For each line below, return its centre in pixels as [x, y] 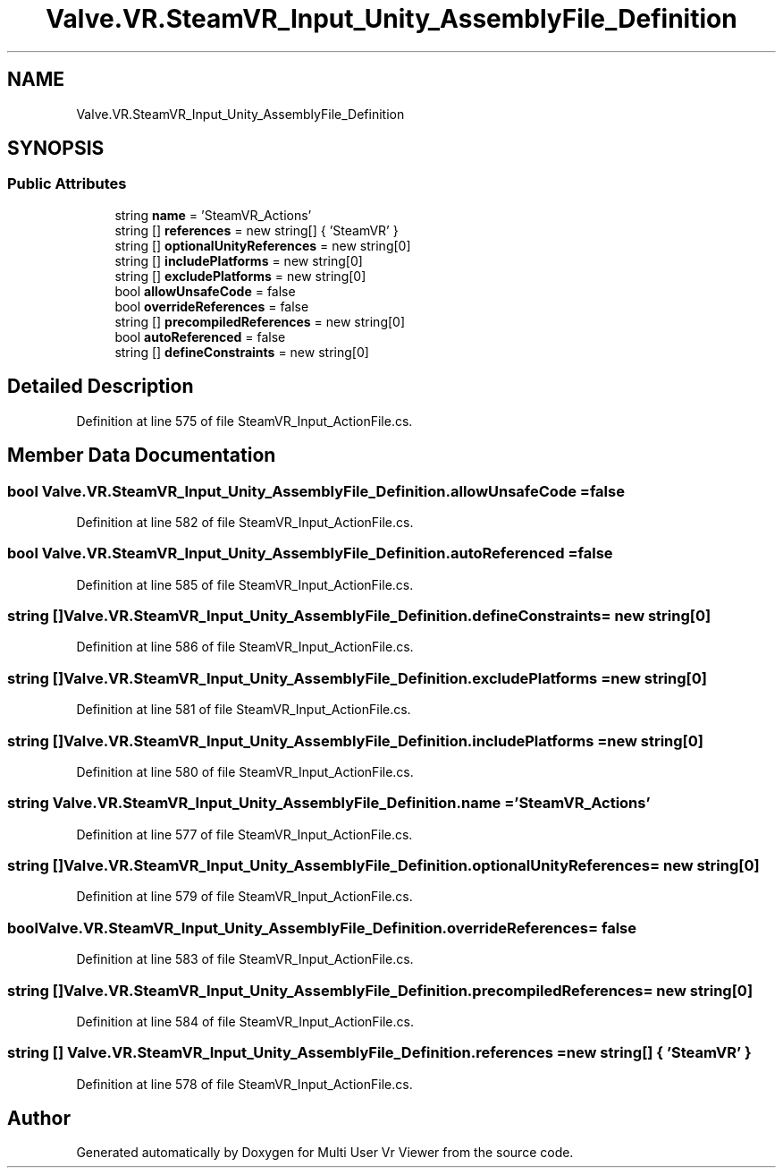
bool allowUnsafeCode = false [205, 291]
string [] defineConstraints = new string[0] [242, 352]
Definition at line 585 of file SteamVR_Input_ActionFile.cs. [245, 584]
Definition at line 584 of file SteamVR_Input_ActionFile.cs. [245, 1021]
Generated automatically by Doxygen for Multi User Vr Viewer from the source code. [325, 1153]
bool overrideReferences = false [212, 306]
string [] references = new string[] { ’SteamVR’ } [257, 230]
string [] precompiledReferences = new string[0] [260, 321]
